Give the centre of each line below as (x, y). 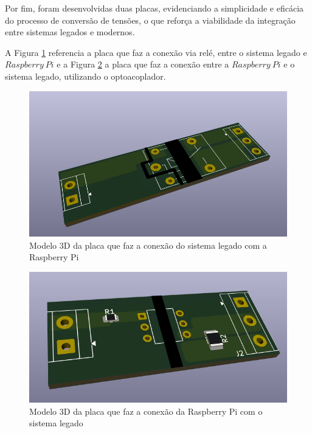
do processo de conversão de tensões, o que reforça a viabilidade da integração (150, 20)
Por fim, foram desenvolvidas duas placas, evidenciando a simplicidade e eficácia (154, 8)
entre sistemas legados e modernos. (70, 32)
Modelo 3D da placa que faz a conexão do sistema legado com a (148, 245)
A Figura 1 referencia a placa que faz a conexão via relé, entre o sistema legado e (156, 52)
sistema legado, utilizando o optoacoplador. (85, 76)
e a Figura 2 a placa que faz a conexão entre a (143, 64)
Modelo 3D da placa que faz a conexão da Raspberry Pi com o (146, 411)
